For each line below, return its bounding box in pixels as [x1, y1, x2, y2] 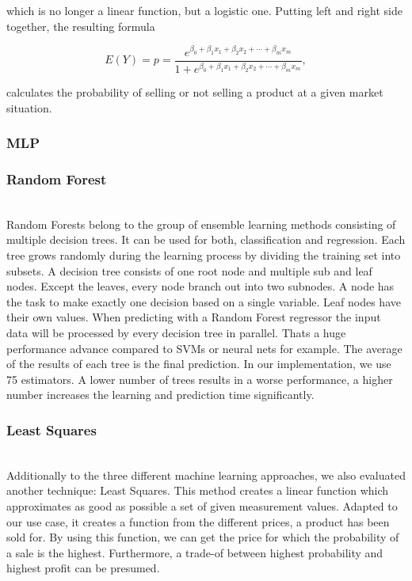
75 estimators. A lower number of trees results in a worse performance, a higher [6, 370, 393, 387]
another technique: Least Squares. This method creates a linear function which [6, 482, 389, 499]
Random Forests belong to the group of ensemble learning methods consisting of [6, 215, 396, 232]
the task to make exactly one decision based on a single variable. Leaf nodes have [6, 293, 401, 309]
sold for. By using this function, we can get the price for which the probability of [6, 529, 399, 545]
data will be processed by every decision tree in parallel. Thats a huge [6, 325, 346, 340]
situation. [6, 99, 52, 116]
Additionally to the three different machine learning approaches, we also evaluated [6, 466, 406, 483]
